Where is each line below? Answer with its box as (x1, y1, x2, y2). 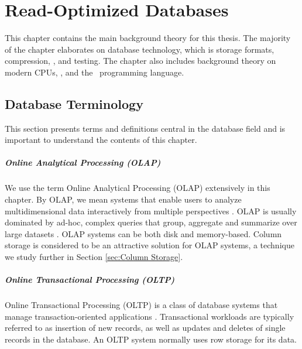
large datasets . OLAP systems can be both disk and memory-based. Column (5, 227, 282, 239)
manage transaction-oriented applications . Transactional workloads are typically (5, 310, 294, 322)
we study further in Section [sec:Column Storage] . (5, 251, 183, 263)
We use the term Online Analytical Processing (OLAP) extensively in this (5, 182, 270, 194)
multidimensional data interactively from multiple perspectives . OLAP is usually (5, 204, 297, 217)
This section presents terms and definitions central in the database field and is (5, 122, 286, 134)
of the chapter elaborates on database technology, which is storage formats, (5, 43, 274, 55)
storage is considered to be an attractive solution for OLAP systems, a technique (5, 239, 294, 251)
